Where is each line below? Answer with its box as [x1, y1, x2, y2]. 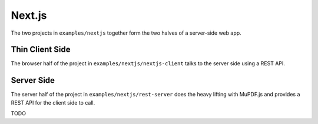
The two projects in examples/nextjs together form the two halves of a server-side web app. [11, 29, 241, 36]
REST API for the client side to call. [11, 99, 95, 106]
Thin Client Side [11, 45, 71, 55]
